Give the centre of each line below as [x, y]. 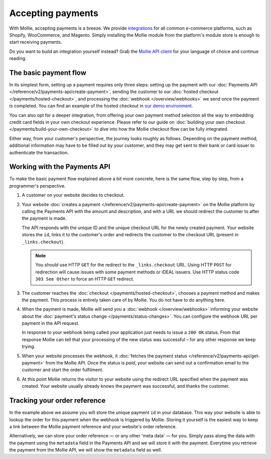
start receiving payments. [36, 42]
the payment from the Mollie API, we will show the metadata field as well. [86, 450]
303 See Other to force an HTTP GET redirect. [85, 279]
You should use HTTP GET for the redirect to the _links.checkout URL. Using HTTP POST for [133, 265]
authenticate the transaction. [39, 152]
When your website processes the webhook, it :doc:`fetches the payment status [105, 356]
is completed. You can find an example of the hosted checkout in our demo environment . [101, 106]
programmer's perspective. [38, 186]
